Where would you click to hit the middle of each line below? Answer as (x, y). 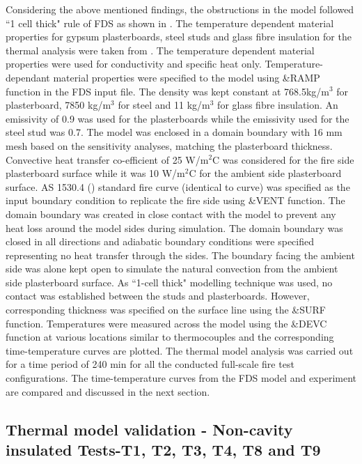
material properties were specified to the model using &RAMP (187, 77)
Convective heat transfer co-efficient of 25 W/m (107, 159)
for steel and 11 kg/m (164, 105)
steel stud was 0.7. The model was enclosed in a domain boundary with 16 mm (174, 132)
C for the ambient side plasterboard (265, 173)
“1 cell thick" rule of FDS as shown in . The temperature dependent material (170, 23)
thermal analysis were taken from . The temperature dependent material (160, 50)
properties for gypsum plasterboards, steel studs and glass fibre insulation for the (179, 37)
